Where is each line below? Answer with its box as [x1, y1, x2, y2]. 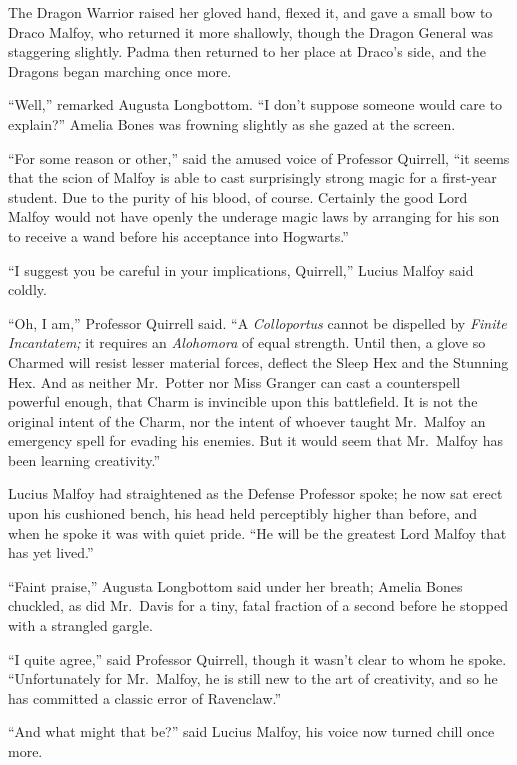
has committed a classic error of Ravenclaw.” [8, 687, 282, 708]
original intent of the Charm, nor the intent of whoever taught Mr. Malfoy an [8, 410, 486, 431]
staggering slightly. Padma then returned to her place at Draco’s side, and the [8, 41, 487, 62]
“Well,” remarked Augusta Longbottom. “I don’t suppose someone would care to [8, 94, 503, 115]
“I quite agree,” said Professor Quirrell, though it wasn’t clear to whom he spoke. [8, 648, 507, 669]
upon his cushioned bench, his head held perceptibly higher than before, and [8, 503, 478, 524]
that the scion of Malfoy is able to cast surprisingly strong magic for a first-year [8, 167, 497, 188]
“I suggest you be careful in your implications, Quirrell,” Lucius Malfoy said [8, 259, 474, 280]
